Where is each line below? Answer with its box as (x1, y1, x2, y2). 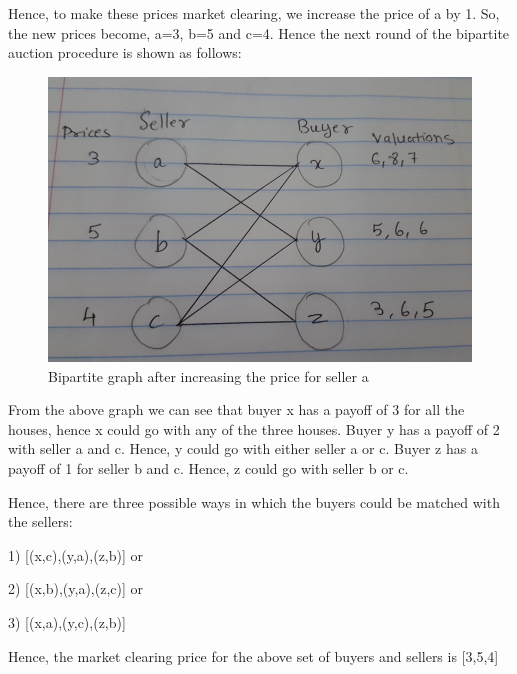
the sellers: (8, 511, 73, 532)
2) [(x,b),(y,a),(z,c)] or (8, 578, 144, 599)
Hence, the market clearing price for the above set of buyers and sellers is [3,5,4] (8, 645, 499, 666)
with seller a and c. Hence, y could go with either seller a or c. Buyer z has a (8, 438, 478, 459)
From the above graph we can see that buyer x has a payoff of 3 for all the (8, 399, 465, 420)
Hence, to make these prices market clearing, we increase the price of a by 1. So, (8, 3, 500, 23)
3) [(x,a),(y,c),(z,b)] (8, 612, 126, 633)
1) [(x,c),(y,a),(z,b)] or (8, 544, 144, 565)
